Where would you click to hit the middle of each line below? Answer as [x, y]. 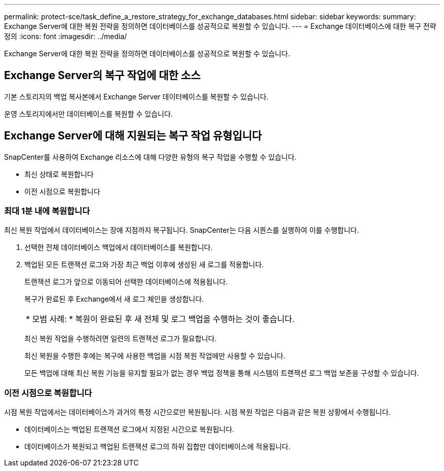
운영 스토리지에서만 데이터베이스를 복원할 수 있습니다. [88, 114]
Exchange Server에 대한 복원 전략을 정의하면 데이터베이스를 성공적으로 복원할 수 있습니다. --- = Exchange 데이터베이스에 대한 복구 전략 [220, 26]
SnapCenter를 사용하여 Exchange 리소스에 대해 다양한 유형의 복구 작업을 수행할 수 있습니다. [150, 157]
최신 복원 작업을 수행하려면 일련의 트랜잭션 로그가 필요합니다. [121, 339]
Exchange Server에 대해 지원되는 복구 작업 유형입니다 [133, 136]
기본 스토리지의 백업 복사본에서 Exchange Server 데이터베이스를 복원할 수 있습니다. [136, 96]
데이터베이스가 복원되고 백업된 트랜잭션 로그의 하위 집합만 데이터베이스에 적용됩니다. [157, 447]
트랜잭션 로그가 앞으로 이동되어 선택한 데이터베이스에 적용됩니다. [126, 282]
